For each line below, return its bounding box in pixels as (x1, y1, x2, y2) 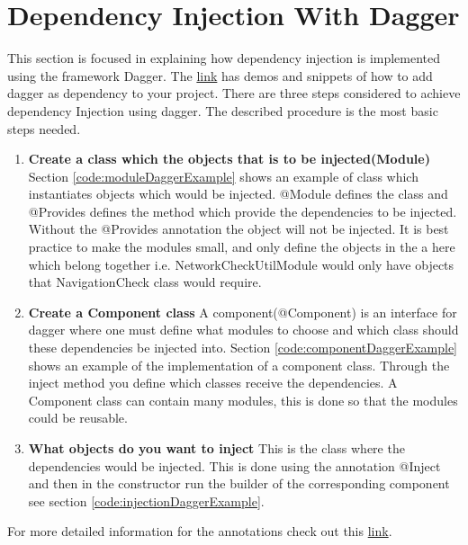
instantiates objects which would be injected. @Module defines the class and (28, 184, 448, 203)
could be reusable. (28, 408, 128, 427)
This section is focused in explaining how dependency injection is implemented (7, 49, 441, 67)
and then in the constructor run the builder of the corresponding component (28, 474, 450, 493)
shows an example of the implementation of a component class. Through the (28, 355, 450, 374)
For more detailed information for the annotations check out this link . (7, 522, 392, 541)
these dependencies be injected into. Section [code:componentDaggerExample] (28, 338, 457, 357)
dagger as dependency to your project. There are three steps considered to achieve (7, 84, 461, 103)
